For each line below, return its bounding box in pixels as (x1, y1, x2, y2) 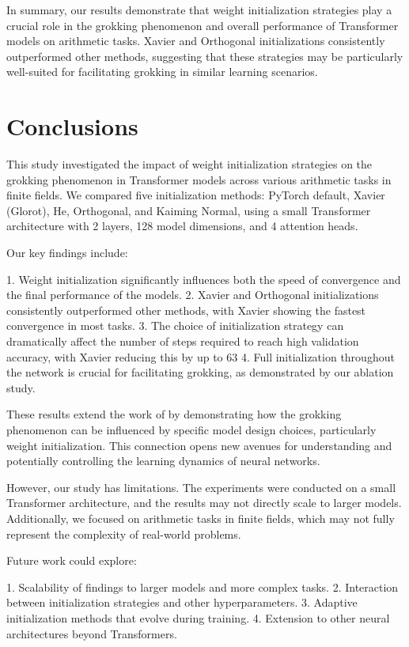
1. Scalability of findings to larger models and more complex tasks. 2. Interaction (6, 578, 399, 595)
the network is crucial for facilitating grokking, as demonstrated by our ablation (6, 364, 394, 380)
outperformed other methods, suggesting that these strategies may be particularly (6, 47, 403, 64)
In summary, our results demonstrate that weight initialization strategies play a (6, 2, 392, 17)
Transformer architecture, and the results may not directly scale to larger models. (6, 494, 402, 511)
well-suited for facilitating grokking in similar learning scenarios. (6, 63, 318, 80)
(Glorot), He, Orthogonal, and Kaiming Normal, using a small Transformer (6, 202, 371, 218)
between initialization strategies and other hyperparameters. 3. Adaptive (6, 594, 358, 611)
